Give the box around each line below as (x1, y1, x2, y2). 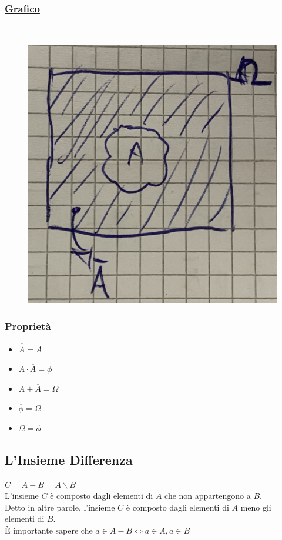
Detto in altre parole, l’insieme (5, 501, 115, 513)
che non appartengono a (164, 489, 251, 502)
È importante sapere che (5, 524, 93, 536)
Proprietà (5, 318, 51, 333)
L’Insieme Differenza (5, 450, 133, 468)
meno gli (240, 501, 271, 513)
